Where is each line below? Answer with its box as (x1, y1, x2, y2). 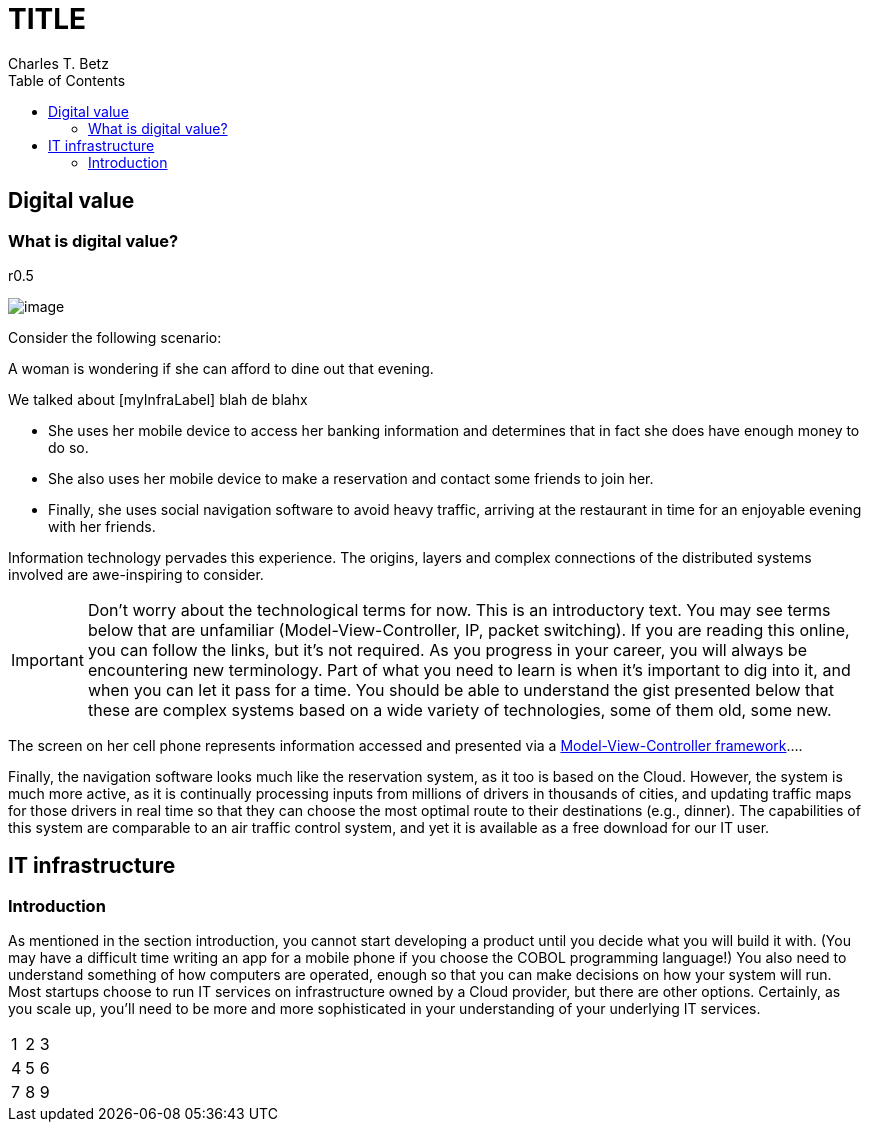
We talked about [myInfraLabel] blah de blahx (8, 390, 308, 408)
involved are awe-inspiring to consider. (8, 565, 264, 583)
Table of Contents (8, 71, 126, 89)
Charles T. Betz (8, 54, 109, 72)
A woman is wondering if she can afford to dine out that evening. (8, 359, 434, 377)
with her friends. (48, 517, 156, 535)
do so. (48, 438, 89, 456)
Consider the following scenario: (8, 328, 222, 346)
